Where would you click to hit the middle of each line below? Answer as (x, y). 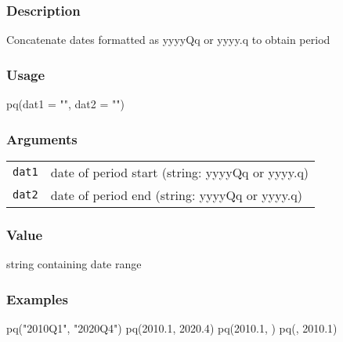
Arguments (42, 138)
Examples (37, 298)
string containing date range (74, 264)
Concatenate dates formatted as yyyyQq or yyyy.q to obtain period (168, 40)
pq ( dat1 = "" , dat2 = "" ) (65, 104)
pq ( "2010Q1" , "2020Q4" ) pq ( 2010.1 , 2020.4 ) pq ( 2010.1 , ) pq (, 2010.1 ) (172, 327)
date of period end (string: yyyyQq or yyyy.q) (176, 195)
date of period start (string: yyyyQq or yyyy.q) (180, 172)
